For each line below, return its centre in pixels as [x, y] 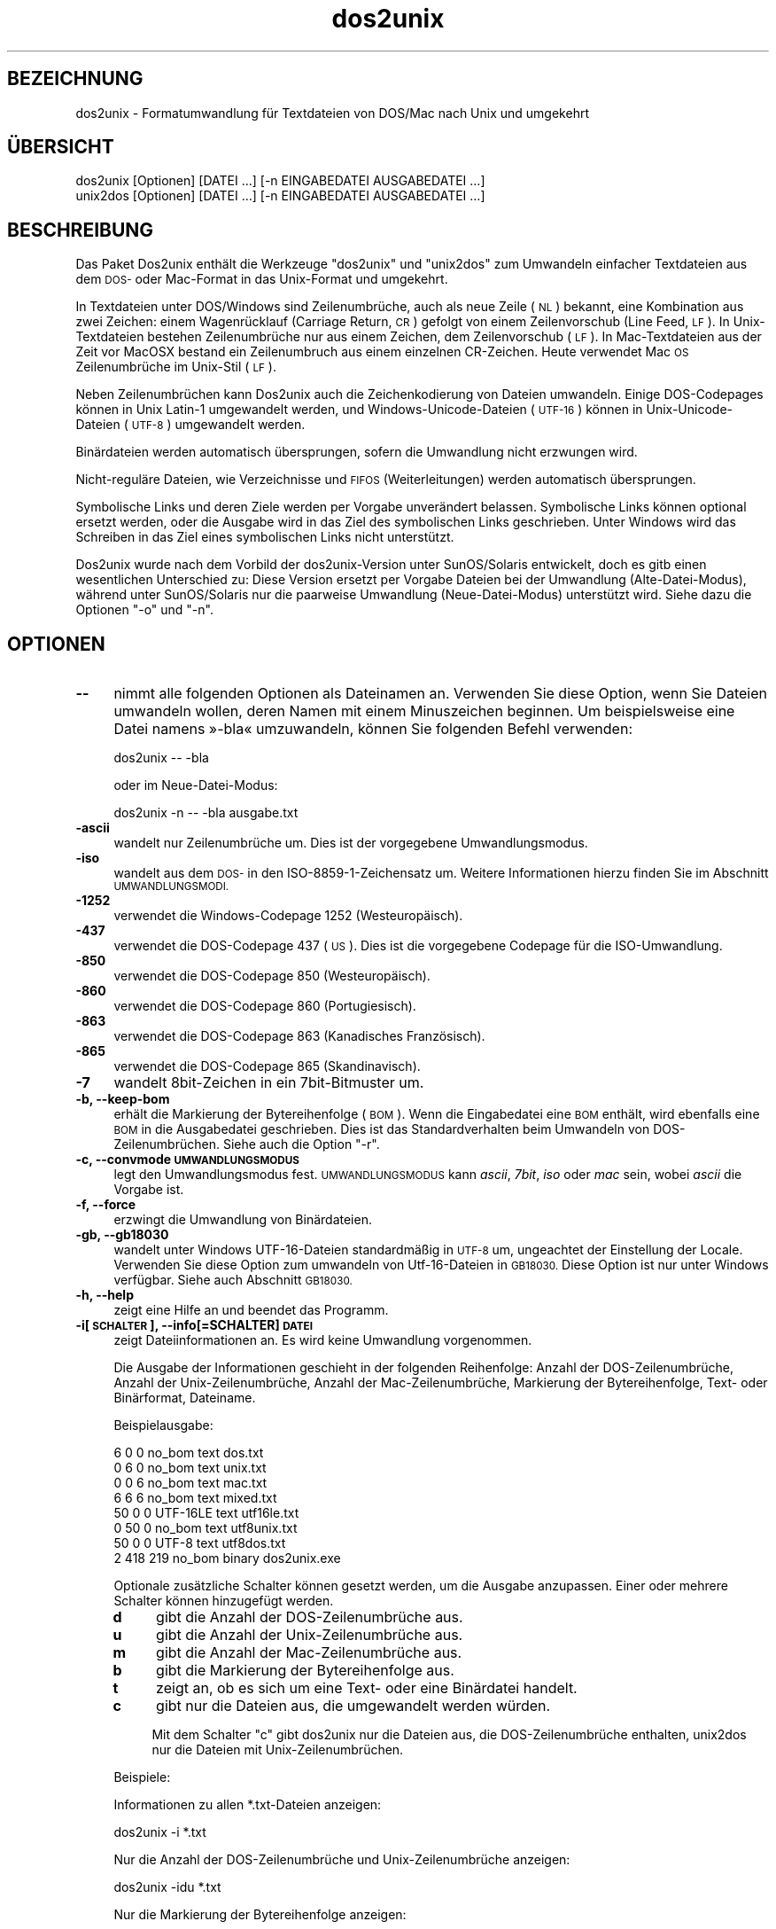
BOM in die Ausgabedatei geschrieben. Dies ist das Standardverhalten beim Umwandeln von [382, 1129]
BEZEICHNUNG [75, 79]
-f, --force [106, 1205]
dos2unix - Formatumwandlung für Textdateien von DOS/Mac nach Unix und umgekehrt [332, 113]
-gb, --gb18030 [122, 1235]
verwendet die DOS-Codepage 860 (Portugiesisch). [265, 1006]
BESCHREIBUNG [81, 230]
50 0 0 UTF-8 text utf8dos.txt [200, 1543]
